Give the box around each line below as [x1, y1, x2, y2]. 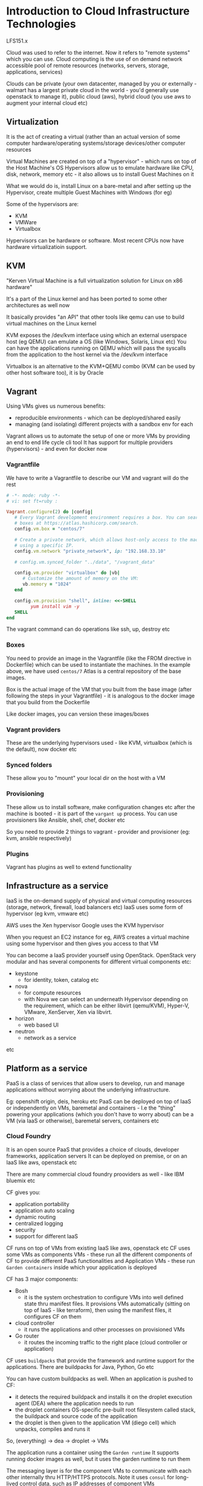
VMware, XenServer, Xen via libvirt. [24, 1008, 112, 1016]
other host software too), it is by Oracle [6, 368, 104, 376]
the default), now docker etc [6, 745, 77, 753]
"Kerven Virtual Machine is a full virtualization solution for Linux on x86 [6, 277, 183, 284]
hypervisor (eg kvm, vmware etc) [6, 910, 89, 917]
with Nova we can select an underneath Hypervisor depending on [24, 995, 188, 1002]
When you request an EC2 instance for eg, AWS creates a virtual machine [6, 933, 190, 941]
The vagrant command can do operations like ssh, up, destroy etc [6, 625, 170, 633]
